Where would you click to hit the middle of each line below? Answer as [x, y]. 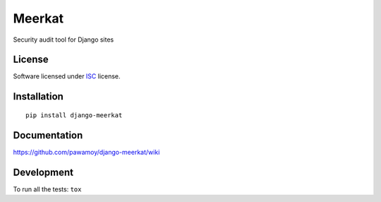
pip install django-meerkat [74, 115]
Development [43, 172]
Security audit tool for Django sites [64, 40]
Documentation [48, 135]
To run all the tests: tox [47, 189]
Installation [38, 96]
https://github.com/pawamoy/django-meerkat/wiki [86, 152]
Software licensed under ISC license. [67, 76]
